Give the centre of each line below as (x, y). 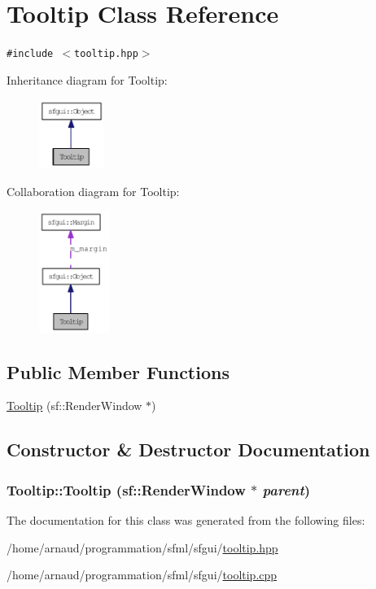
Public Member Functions (118, 371)
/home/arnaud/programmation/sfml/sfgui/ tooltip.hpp (142, 547)
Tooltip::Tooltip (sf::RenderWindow (126, 489)
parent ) (286, 489)
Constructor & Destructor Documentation (188, 449)
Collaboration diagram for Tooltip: (93, 191)
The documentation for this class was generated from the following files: (186, 520)
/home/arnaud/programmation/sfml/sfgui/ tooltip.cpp (142, 575)
